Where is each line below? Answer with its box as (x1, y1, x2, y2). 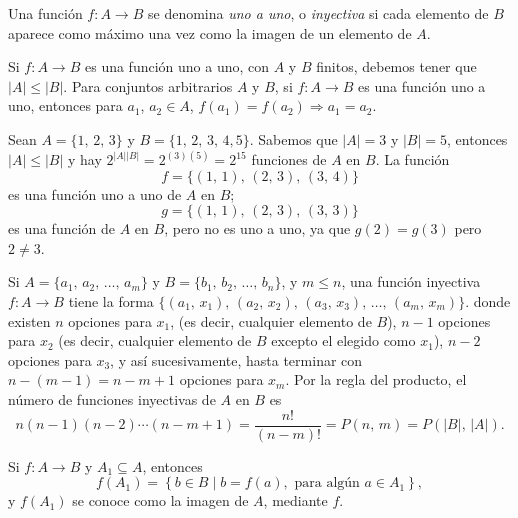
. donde (465, 290, 511, 311)
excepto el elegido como (271, 330, 416, 351)
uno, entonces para (8, 95, 123, 116)
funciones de (251, 149, 327, 169)
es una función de (8, 218, 116, 239)
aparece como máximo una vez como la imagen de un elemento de (8, 22, 412, 43)
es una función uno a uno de (8, 183, 182, 204)
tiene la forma (68, 290, 154, 311)
